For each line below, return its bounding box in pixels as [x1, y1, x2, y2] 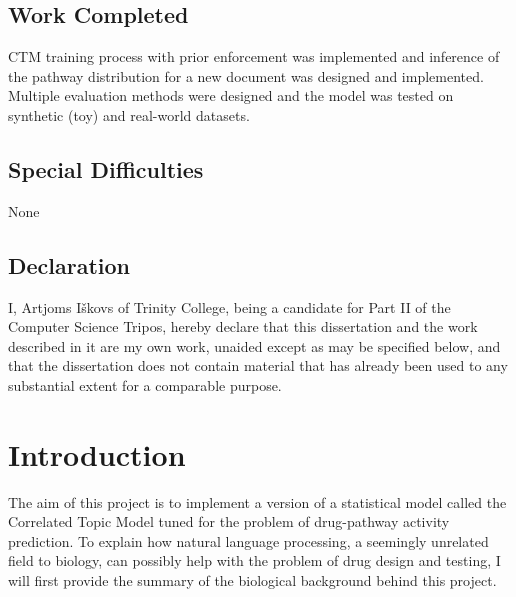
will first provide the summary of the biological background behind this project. [8, 570, 497, 591]
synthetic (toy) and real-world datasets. [8, 104, 250, 125]
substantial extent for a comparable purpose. [8, 374, 282, 395]
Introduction [8, 433, 186, 474]
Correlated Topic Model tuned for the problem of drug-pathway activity [8, 511, 450, 532]
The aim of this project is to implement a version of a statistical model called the [8, 491, 507, 512]
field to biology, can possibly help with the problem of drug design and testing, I [8, 550, 501, 571]
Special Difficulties [8, 153, 204, 184]
